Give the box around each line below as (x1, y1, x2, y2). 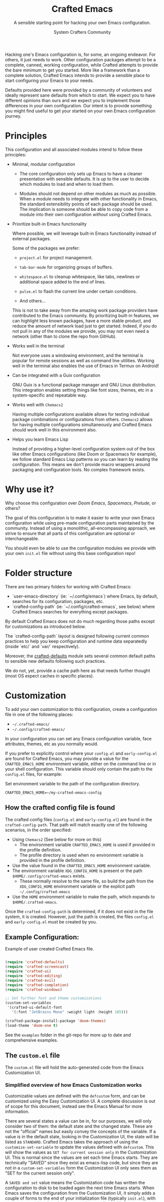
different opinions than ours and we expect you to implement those (5, 97, 141, 103)
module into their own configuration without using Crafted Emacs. (19, 211, 153, 217)
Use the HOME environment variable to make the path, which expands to (12, 894, 155, 900)
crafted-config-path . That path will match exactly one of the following (5, 822, 147, 827)
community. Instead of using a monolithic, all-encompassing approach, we (5, 525, 156, 531)
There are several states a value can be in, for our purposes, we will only (5, 1118, 152, 1124)
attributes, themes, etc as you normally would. (5, 741, 99, 747)
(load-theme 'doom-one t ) (5, 1023, 58, 1028)
